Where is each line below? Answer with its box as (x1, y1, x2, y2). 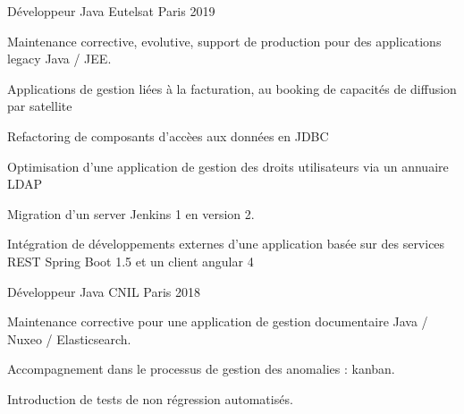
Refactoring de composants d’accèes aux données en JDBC (7, 126, 329, 145)
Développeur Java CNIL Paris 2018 (7, 282, 201, 300)
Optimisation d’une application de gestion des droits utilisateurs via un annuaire (7, 156, 449, 175)
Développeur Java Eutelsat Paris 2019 (7, 2, 215, 20)
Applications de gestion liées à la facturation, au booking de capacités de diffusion (7, 79, 457, 97)
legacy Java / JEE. (7, 49, 112, 68)
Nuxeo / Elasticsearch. (7, 329, 131, 348)
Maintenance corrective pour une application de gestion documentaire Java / (7, 312, 428, 331)
